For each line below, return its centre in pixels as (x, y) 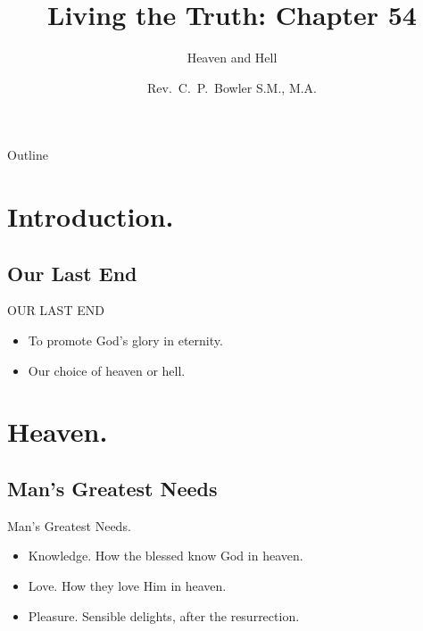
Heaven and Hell (232, 58)
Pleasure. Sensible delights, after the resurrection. (164, 615)
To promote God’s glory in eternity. (125, 340)
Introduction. (91, 216)
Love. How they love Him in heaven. (127, 586)
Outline (28, 155)
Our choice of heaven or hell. (107, 370)
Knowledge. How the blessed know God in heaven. (166, 556)
